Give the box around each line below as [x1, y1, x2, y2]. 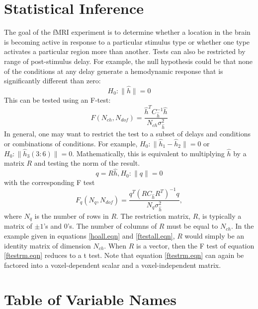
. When [104, 240, 127, 250]
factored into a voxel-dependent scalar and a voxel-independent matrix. [4, 259, 221, 270]
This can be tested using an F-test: [4, 94, 111, 105]
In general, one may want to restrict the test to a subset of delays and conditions [4, 128, 251, 139]
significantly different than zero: [4, 75, 101, 86]
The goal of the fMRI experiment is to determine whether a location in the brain [4, 27, 251, 37]
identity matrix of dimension [4, 240, 91, 250]
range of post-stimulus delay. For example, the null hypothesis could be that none [4, 56, 253, 66]
